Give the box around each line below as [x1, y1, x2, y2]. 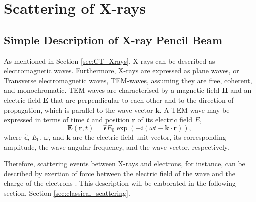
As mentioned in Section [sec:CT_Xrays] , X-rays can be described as [4, 55, 215, 66]
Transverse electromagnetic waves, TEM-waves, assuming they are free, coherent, [4, 75, 252, 85]
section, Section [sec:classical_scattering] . [4, 187, 130, 198]
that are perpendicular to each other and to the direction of [50, 94, 234, 105]
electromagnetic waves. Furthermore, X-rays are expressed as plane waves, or [4, 65, 239, 76]
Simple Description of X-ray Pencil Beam [4, 32, 223, 47]
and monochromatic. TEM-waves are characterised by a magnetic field [4, 85, 220, 95]
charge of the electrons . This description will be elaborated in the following [4, 178, 236, 188]
